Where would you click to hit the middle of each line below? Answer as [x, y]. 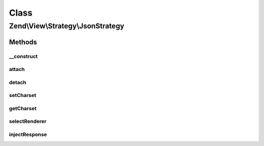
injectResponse [28, 134]
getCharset [23, 108]
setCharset [23, 96]
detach [18, 82]
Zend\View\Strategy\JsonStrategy [67, 26]
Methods [23, 42]
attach [17, 70]
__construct [23, 56]
